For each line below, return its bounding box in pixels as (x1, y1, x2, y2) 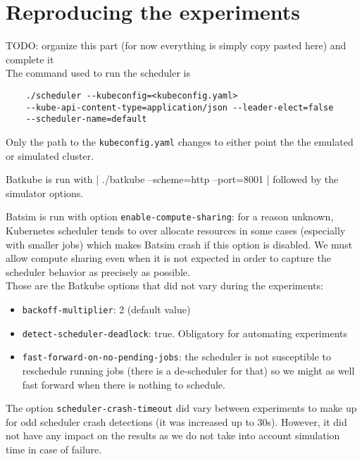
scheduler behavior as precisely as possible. (6, 264, 190, 279)
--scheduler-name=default (25, 114, 147, 125)
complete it (6, 51, 54, 66)
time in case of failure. (6, 441, 102, 456)
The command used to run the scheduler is (6, 65, 191, 80)
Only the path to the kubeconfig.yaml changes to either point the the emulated (6, 134, 354, 149)
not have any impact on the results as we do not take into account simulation (6, 428, 340, 443)
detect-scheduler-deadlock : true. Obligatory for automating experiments (22, 325, 347, 340)
